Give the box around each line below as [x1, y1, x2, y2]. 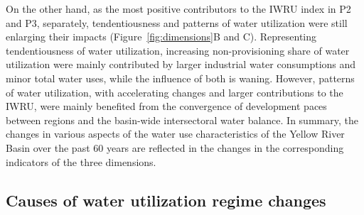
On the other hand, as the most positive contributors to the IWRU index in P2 [6, 1, 351, 16]
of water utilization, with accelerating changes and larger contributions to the [6, 84, 343, 99]
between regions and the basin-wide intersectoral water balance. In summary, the [6, 112, 358, 127]
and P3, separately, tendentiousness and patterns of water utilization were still [6, 15, 348, 30]
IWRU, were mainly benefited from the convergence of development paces [6, 99, 327, 114]
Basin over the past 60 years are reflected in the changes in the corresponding [6, 140, 344, 155]
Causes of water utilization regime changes [6, 189, 326, 211]
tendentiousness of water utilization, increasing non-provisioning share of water [6, 43, 350, 57]
